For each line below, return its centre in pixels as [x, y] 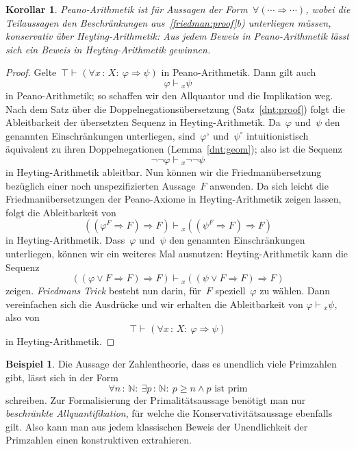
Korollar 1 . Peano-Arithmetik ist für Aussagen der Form [127, 9]
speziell [230, 291]
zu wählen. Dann [295, 291]
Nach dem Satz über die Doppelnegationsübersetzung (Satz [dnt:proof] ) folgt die [175, 108]
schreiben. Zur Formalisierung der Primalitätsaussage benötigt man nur [156, 399]
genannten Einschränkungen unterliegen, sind [101, 135]
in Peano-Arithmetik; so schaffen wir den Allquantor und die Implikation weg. [169, 95]
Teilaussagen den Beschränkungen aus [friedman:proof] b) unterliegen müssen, [168, 22]
